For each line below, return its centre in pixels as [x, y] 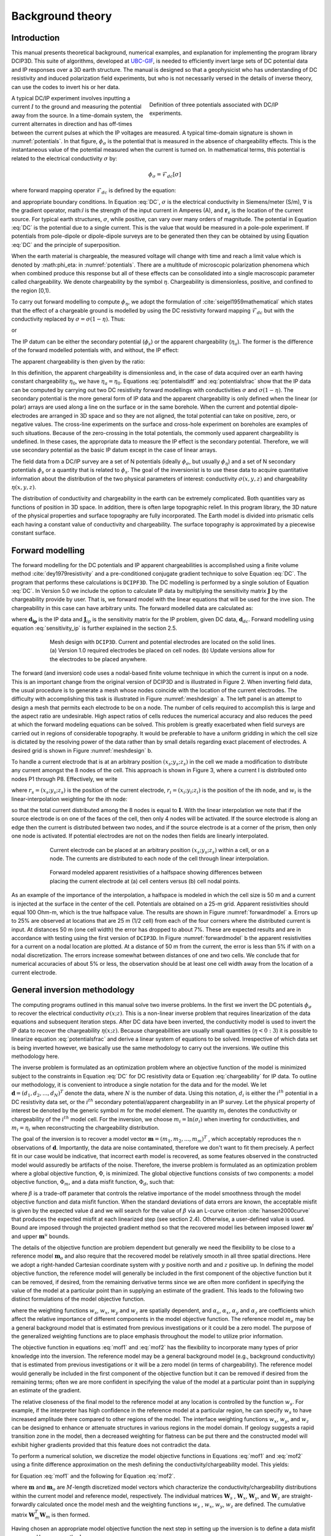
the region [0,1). [31, 290]
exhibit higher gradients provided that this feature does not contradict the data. [111, 1444]
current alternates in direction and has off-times [72, 124]
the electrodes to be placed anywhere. [98, 659]
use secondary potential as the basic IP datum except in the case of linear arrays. [114, 450]
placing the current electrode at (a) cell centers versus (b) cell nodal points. [145, 881]
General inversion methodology [73, 990]
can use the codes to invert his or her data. [66, 87]
